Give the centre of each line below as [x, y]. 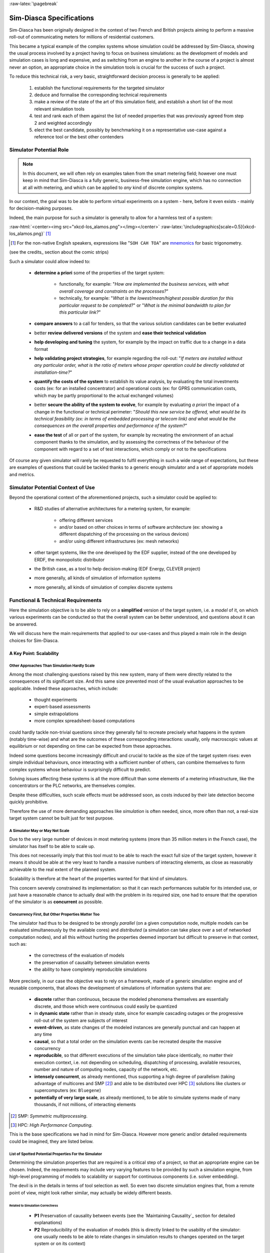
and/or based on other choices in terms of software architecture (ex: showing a [141, 527]
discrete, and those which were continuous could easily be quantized [106, 1006]
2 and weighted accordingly [63, 123]
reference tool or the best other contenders [79, 137]
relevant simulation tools [59, 109]
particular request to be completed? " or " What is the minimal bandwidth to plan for [145, 305]
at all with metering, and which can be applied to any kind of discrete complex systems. [113, 187]
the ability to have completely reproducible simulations [90, 969]
